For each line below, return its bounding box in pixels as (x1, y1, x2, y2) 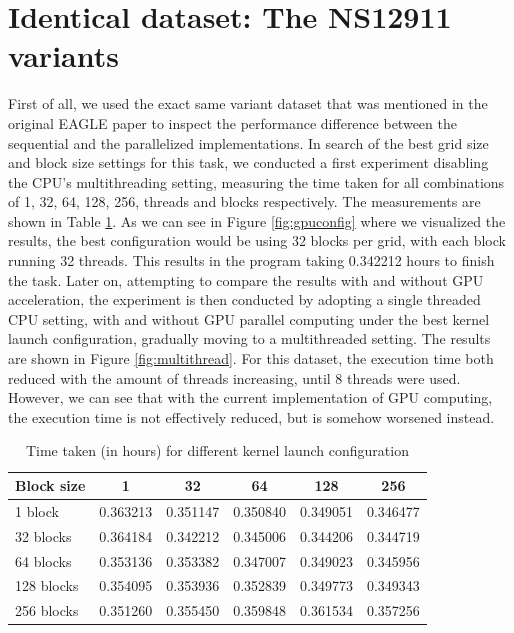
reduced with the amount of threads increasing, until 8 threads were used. (8, 367, 461, 388)
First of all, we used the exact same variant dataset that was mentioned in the (8, 93, 488, 114)
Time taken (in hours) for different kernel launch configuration (25, 440, 409, 461)
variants (8, 35, 119, 76)
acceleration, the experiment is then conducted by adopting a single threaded (8, 289, 481, 310)
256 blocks (15, 600, 79, 621)
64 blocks (15, 550, 72, 571)
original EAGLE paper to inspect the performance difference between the (8, 112, 457, 133)
